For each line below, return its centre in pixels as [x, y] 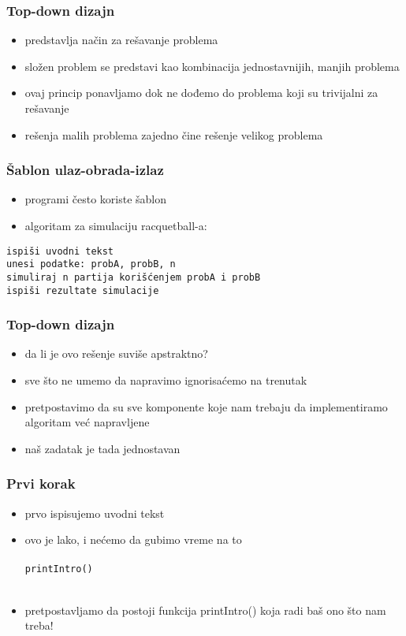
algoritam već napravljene [87, 422]
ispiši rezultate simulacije [83, 290]
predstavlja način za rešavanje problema [121, 40]
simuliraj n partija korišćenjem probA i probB [134, 277]
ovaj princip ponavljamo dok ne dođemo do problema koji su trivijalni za [201, 93]
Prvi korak [41, 484]
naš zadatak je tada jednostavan [102, 448]
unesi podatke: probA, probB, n [91, 264]
